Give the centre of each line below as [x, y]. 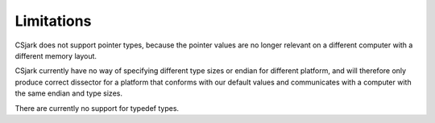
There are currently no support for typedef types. [97, 108]
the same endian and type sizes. [68, 93]
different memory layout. [56, 55]
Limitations [53, 21]
